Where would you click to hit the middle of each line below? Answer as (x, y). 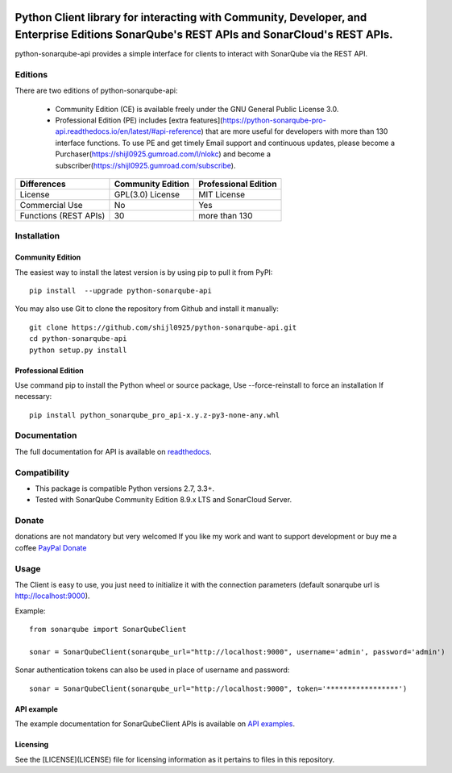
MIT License (222, 194)
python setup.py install (78, 350)
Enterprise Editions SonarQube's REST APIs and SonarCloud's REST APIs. (204, 35)
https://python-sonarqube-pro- (274, 120)
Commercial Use (52, 205)
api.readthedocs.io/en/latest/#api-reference (128, 131)
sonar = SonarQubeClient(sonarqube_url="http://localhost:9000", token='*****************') (218, 688)
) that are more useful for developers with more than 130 (294, 131)
